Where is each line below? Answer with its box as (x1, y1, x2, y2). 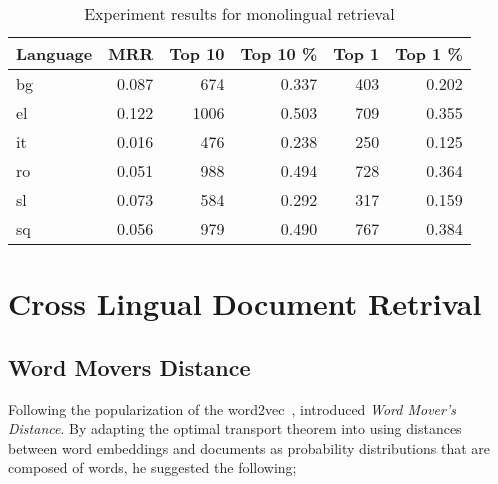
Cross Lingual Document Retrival (8, 283, 482, 324)
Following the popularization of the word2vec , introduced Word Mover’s (8, 398, 456, 419)
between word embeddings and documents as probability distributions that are (8, 437, 491, 458)
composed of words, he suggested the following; (8, 457, 297, 478)
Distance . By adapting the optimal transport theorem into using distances (8, 418, 462, 439)
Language (16, 42, 93, 65)
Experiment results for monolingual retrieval (84, 2, 395, 25)
